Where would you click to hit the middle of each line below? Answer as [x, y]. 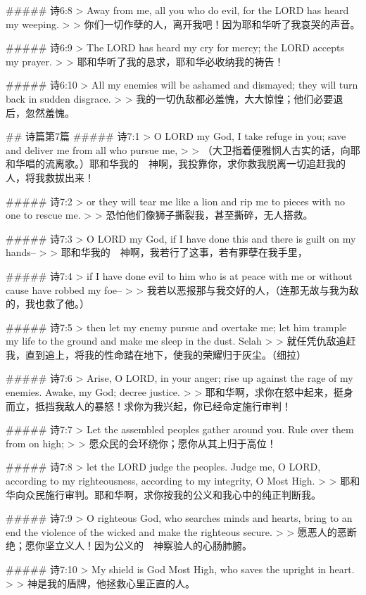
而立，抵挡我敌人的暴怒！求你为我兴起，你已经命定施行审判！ [149, 405]
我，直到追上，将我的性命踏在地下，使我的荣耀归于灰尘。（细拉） [156, 354]
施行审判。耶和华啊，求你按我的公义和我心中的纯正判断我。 [183, 494]
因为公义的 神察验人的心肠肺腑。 [173, 545]
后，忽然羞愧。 [40, 112]
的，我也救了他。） [48, 303]
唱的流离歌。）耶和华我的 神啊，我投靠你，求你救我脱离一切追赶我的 [185, 164]
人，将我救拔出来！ [50, 177]
